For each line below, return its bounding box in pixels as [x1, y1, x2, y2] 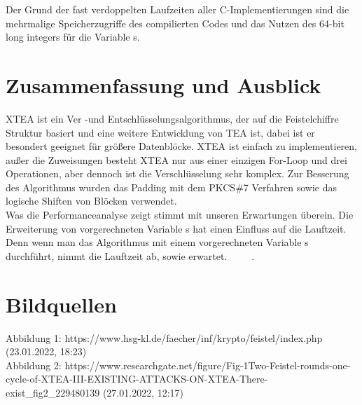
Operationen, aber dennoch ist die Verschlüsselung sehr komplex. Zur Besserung [6, 166, 349, 181]
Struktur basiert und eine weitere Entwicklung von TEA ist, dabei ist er [6, 125, 315, 139]
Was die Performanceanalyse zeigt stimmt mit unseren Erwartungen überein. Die [6, 207, 354, 222]
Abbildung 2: [6, 357, 62, 372]
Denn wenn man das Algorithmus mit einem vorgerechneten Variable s [6, 235, 309, 249]
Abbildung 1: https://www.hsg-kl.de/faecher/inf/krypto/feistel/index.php [6, 330, 323, 345]
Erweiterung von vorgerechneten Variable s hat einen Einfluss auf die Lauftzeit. [6, 221, 347, 235]
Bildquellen [6, 289, 117, 318]
